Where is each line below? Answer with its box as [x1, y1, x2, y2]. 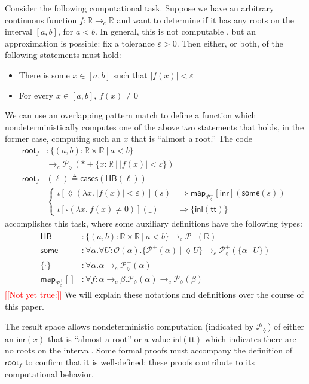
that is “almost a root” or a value [48, 332, 170, 345]
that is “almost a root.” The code [131, 132, 253, 145]
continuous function [5, 13, 77, 26]
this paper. [5, 300, 44, 312]
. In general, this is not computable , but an [95, 25, 256, 38]
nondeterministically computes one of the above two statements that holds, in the [5, 120, 304, 133]
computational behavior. [5, 367, 94, 380]
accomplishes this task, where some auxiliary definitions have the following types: [5, 217, 302, 229]
